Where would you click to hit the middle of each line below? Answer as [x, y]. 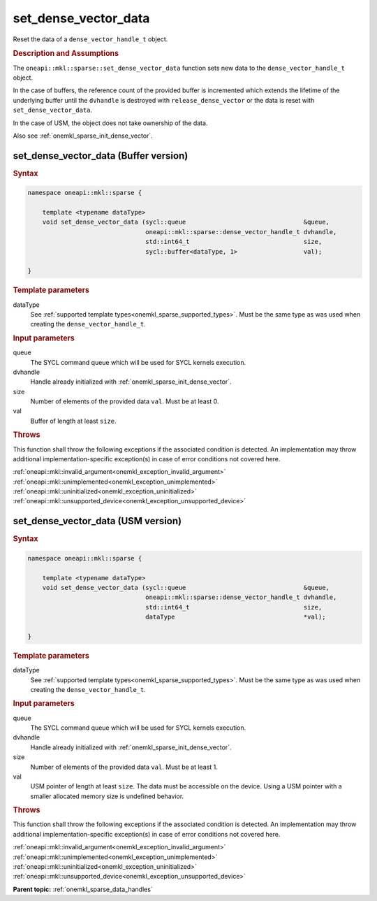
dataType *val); [236, 617]
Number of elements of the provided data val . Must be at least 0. [125, 401]
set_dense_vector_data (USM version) [97, 521]
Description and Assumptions [66, 54]
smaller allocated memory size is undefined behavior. [107, 796]
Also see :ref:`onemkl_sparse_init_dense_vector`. [83, 136]
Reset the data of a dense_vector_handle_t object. [90, 39]
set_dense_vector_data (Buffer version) [101, 156]
